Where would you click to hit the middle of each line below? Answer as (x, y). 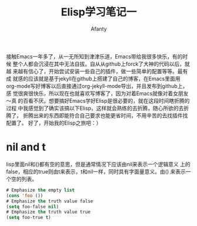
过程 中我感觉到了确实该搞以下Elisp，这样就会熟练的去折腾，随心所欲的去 (95, 108)
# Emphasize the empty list (41, 190)
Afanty (99, 29)
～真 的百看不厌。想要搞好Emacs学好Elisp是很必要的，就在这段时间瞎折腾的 (98, 100)
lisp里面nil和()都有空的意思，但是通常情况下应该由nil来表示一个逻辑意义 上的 (98, 164)
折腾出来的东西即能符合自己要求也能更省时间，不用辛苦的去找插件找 (105, 115)
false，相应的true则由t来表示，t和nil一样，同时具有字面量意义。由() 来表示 (96, 171)
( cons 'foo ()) (25, 195)
